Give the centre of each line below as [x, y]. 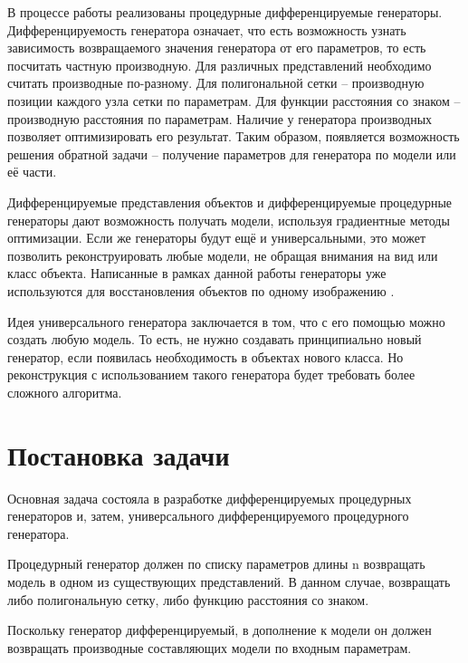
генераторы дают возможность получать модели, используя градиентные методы [229, 220]
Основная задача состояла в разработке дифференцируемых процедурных [210, 498]
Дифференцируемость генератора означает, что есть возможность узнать [207, 29]
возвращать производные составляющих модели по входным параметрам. [210, 647]
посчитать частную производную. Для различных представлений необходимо [220, 65]
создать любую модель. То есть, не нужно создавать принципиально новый [215, 339]
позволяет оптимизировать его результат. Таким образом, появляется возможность [234, 136]
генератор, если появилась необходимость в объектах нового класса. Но [205, 356]
